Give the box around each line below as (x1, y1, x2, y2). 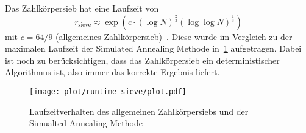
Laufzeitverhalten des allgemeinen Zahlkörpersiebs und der (29, 104, 249, 117)
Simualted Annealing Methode (29, 117, 143, 129)
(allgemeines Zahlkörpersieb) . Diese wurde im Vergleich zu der (55, 30, 293, 43)
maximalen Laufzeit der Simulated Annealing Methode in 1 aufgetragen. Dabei (5, 42, 302, 55)
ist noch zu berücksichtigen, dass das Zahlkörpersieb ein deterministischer (5, 53, 280, 66)
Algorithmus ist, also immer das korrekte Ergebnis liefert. (5, 66, 220, 78)
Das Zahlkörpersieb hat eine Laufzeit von (5, 2, 159, 14)
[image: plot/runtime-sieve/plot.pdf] (29, 87, 187, 96)
